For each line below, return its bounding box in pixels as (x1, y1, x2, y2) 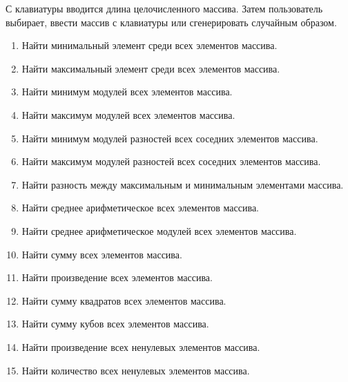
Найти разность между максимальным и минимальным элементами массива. (21, 177, 344, 191)
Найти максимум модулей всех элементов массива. (21, 107, 235, 122)
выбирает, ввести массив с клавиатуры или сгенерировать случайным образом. (6, 15, 337, 29)
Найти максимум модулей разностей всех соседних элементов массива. (21, 154, 321, 169)
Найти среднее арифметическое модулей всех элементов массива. (21, 223, 297, 238)
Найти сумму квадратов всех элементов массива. (21, 293, 226, 307)
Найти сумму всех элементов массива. (21, 247, 182, 261)
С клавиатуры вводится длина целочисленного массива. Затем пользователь (6, 1, 323, 15)
